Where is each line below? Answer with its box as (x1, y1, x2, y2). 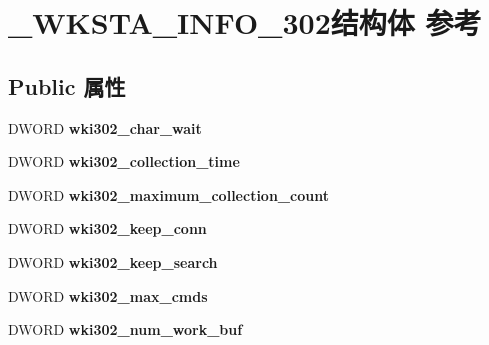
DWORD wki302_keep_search (8, 251, 218, 272)
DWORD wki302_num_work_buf (8, 319, 243, 340)
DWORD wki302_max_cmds (8, 285, 208, 306)
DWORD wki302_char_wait (8, 117, 202, 138)
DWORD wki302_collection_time (8, 151, 240, 172)
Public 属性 (8, 70, 126, 101)
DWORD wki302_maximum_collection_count (8, 184, 329, 205)
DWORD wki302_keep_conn (8, 218, 207, 239)
